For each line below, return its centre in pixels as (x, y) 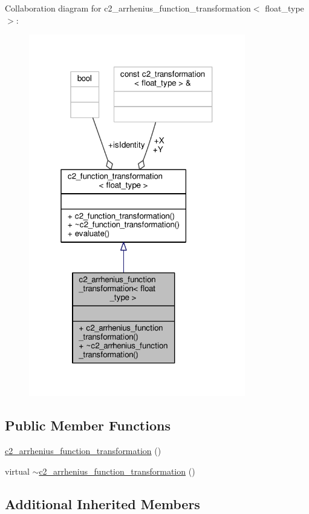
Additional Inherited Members (102, 503)
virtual (17, 471)
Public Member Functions (88, 425)
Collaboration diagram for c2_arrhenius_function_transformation (128, 8)
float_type (285, 8)
